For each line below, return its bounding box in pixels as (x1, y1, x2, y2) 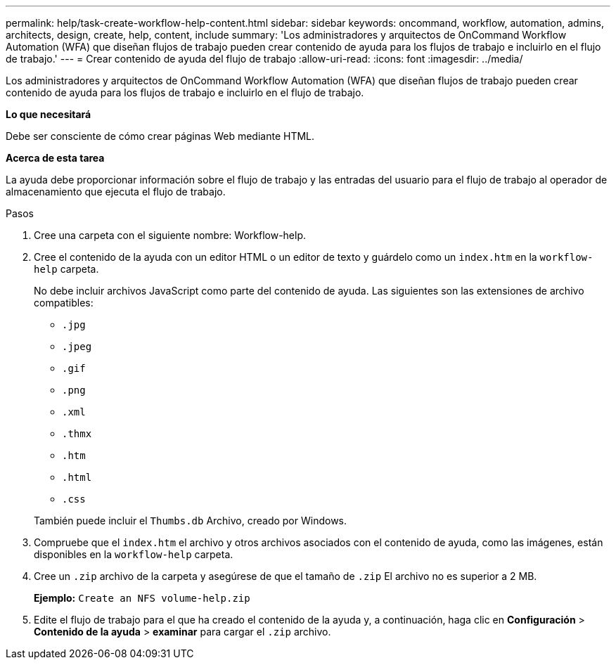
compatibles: (34, 297, 94, 309)
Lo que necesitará (6, 108, 91, 120)
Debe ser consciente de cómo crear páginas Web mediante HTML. (6, 130, 315, 142)
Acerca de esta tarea (6, 152, 105, 164)
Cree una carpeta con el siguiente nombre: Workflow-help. (34, 229, 307, 241)
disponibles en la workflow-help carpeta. (34, 548, 233, 560)
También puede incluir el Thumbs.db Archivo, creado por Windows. (34, 515, 347, 527)
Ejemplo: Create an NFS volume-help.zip (34, 592, 250, 604)
